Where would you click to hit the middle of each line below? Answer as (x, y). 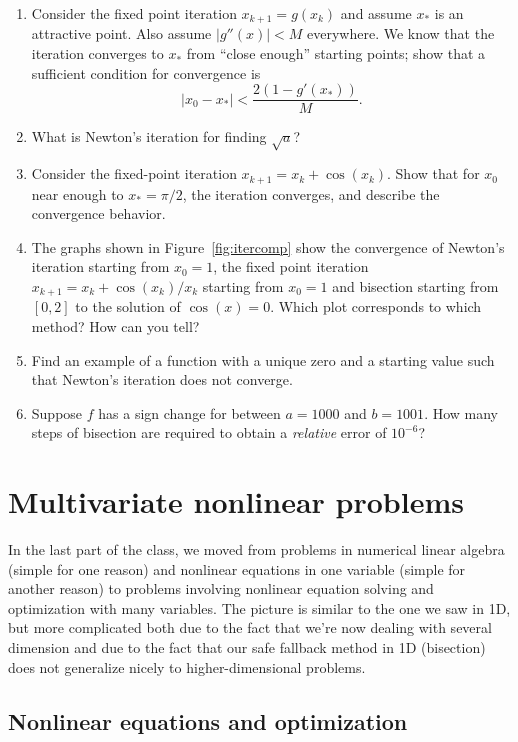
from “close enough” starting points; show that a (336, 53)
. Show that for (433, 173)
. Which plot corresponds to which (376, 306)
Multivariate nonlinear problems (236, 501)
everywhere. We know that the (401, 33)
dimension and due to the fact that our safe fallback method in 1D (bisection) (247, 647)
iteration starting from (100, 266)
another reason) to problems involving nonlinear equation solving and (221, 588)
